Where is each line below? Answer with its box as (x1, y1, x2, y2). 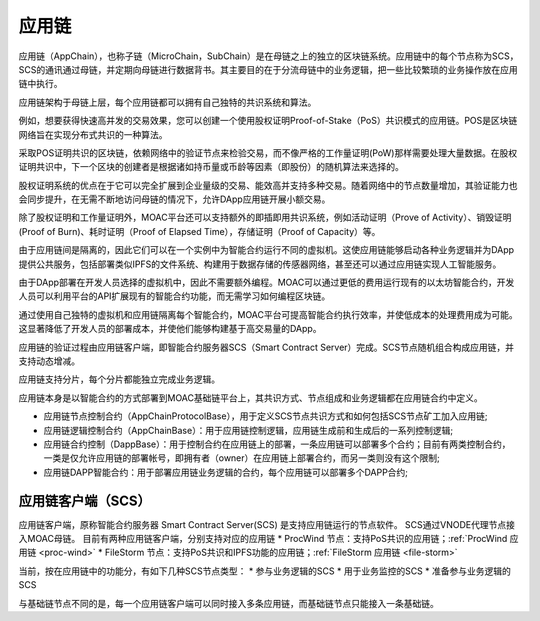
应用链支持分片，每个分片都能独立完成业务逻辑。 (18, 373, 220, 385)
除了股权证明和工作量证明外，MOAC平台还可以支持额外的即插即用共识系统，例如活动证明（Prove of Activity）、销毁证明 (18, 211, 512, 224)
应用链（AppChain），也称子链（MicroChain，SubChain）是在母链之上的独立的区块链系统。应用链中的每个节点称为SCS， (18, 50, 519, 62)
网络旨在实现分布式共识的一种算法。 (18, 128, 168, 140)
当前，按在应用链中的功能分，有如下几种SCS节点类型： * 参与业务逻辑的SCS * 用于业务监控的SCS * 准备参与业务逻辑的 (18, 565, 512, 577)
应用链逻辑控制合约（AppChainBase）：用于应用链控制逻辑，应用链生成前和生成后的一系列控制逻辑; (43, 424, 454, 436)
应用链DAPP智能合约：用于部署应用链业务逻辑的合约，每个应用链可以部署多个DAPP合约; (43, 466, 409, 478)
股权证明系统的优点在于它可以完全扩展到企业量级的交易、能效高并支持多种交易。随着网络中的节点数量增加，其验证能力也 (18, 179, 518, 191)
